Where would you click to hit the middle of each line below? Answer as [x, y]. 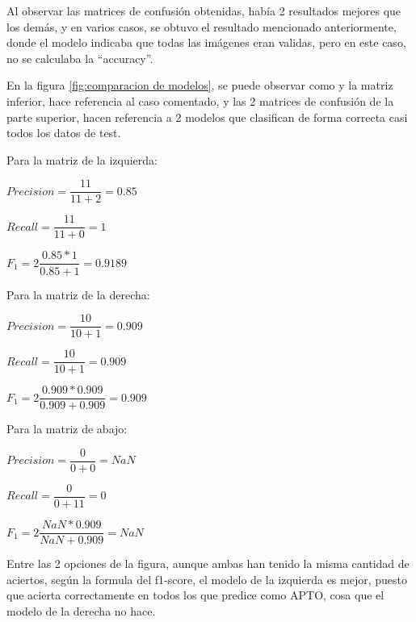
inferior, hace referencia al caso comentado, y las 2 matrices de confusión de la [200, 100]
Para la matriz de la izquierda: [82, 159]
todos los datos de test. [64, 133]
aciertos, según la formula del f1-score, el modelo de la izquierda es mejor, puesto [207, 579]
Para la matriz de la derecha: [78, 294]
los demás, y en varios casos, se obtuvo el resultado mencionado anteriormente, [202, 26]
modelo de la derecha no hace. [81, 610]
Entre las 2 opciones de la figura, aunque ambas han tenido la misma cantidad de [208, 564]
